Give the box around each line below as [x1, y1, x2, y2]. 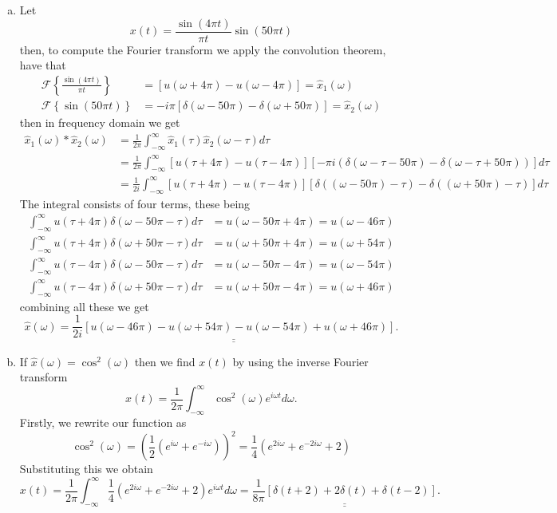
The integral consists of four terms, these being [19, 195, 251, 211]
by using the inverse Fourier [232, 353, 369, 369]
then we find [134, 353, 196, 369]
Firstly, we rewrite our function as [19, 414, 187, 431]
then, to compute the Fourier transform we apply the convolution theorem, [19, 41, 386, 57]
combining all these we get [19, 298, 149, 314]
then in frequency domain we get [19, 114, 180, 131]
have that [19, 57, 66, 73]
